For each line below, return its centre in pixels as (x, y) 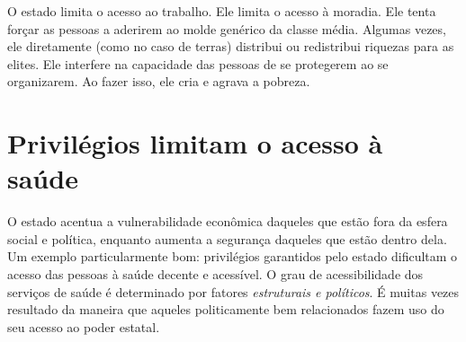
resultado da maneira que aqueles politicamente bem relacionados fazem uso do (226, 309)
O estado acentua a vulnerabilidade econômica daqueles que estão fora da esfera (228, 221)
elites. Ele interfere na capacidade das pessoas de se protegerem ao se (198, 63)
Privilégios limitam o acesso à (195, 143)
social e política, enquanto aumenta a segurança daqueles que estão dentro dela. (227, 238)
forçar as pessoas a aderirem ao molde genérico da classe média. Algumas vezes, (227, 28)
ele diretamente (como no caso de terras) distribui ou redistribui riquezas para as (231, 46)
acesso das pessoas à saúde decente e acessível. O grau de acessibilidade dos (215, 274)
